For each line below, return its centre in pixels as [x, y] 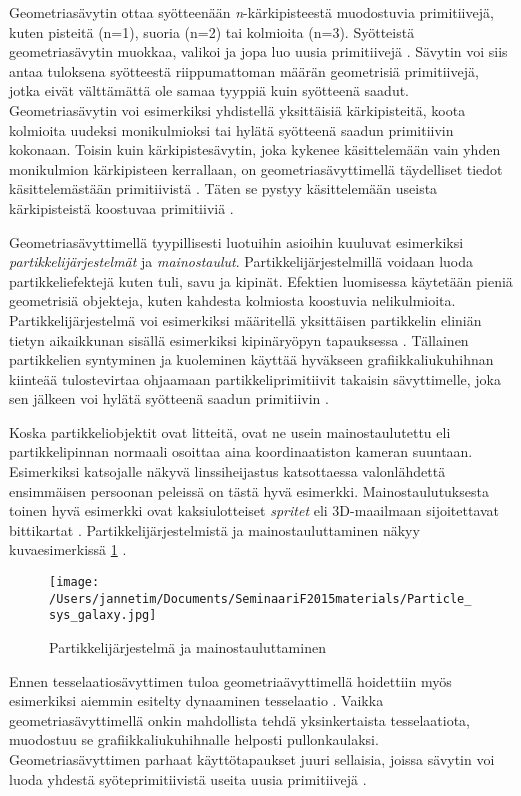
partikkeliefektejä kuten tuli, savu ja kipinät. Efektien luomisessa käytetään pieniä [261, 280]
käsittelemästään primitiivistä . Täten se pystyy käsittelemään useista [223, 188]
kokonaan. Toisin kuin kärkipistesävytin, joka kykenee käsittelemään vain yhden [255, 149]
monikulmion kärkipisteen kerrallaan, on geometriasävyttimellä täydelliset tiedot [256, 168]
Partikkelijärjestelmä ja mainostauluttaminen [187, 647]
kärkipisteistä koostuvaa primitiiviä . [121, 207]
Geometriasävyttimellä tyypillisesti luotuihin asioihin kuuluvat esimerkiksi [236, 241]
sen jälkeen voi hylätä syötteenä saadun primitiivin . [169, 398]
